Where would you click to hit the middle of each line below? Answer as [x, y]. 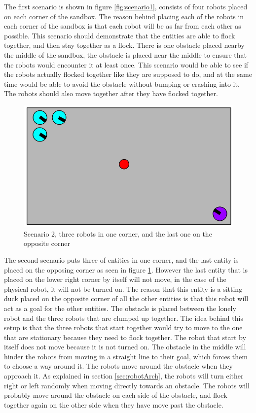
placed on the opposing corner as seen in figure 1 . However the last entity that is [126, 269]
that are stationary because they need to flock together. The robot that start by [125, 337]
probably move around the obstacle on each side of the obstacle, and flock [116, 395]
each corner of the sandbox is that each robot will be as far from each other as [123, 26]
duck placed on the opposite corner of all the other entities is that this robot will [126, 298]
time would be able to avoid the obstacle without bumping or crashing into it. [122, 84]
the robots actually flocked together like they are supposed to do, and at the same [128, 74]
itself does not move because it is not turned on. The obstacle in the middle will [125, 347]
